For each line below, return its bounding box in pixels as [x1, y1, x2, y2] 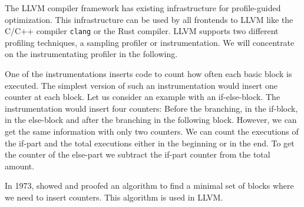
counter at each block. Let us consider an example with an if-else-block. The [5, 91, 280, 103]
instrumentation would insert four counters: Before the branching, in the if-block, [5, 102, 298, 114]
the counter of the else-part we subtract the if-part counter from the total [5, 148, 270, 161]
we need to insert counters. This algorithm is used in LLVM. [5, 191, 223, 203]
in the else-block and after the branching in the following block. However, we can [5, 113, 297, 126]
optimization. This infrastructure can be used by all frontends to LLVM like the [5, 13, 293, 25]
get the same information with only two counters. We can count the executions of [5, 125, 299, 137]
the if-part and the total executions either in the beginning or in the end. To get [5, 136, 295, 149]
